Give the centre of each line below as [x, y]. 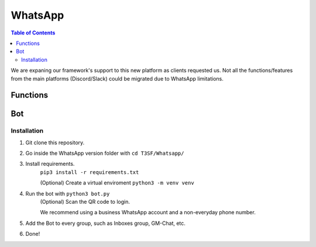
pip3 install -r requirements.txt [90, 172]
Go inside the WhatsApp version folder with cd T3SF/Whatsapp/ [105, 153]
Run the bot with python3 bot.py [68, 193]
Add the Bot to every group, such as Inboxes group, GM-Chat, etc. [105, 223]
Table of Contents [33, 33]
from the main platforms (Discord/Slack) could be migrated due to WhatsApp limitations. [117, 78]
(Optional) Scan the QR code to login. [85, 202]
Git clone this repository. [55, 142]
